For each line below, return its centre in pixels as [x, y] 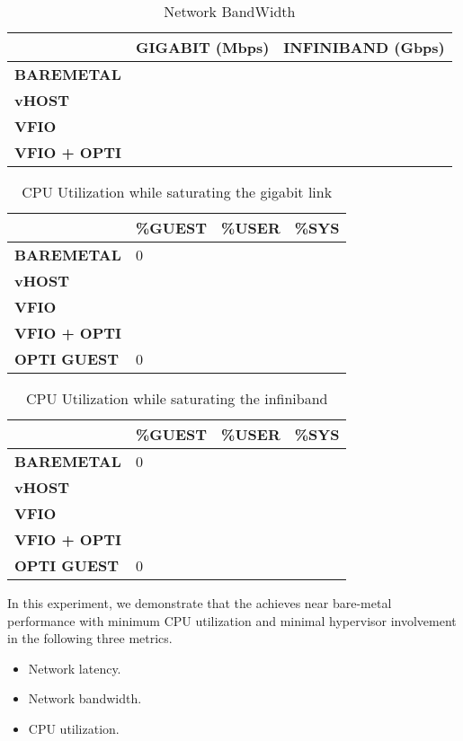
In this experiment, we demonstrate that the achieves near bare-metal [200, 603]
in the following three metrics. [90, 638]
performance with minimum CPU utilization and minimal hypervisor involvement [232, 620]
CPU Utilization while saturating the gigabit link [177, 192]
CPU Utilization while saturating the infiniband [177, 398]
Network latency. [75, 668]
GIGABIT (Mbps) [203, 47]
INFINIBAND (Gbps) [364, 47]
